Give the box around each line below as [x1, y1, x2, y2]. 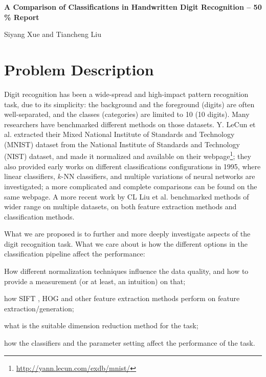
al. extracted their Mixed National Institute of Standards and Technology [4, 129, 235, 140]
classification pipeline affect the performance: [4, 248, 145, 259]
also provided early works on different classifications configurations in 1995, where [4, 161, 261, 171]
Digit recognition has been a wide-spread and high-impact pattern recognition [4, 88, 249, 99]
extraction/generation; [4, 303, 74, 313]
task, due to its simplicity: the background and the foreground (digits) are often [4, 98, 255, 109]
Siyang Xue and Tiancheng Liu [4, 29, 101, 39]
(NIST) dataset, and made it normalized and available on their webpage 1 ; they [4, 149, 251, 162]
